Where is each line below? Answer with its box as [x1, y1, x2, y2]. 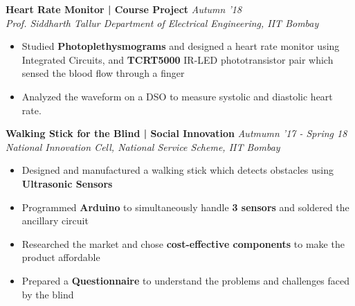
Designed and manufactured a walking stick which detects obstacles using [21, 163, 334, 177]
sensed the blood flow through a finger [21, 66, 185, 80]
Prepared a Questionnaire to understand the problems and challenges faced [21, 273, 350, 287]
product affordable [21, 250, 100, 264]
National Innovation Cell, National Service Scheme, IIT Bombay [6, 139, 280, 154]
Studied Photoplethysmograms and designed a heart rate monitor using [21, 39, 340, 53]
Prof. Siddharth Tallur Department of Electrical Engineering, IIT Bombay [6, 15, 319, 30]
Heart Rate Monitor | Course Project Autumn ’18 [6, 2, 242, 16]
